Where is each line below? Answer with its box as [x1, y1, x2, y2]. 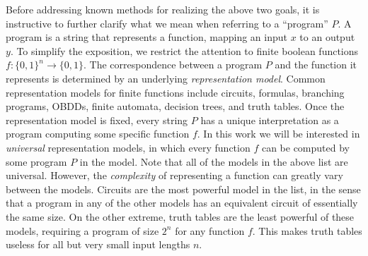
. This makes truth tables [252, 223, 362, 238]
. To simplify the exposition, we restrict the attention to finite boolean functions [10, 43, 359, 58]
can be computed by [261, 140, 350, 154]
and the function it [275, 57, 357, 72]
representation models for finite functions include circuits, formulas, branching [6, 85, 345, 99]
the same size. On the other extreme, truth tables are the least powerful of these [6, 209, 355, 224]
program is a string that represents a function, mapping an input [6, 30, 287, 44]
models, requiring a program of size [6, 223, 159, 238]
